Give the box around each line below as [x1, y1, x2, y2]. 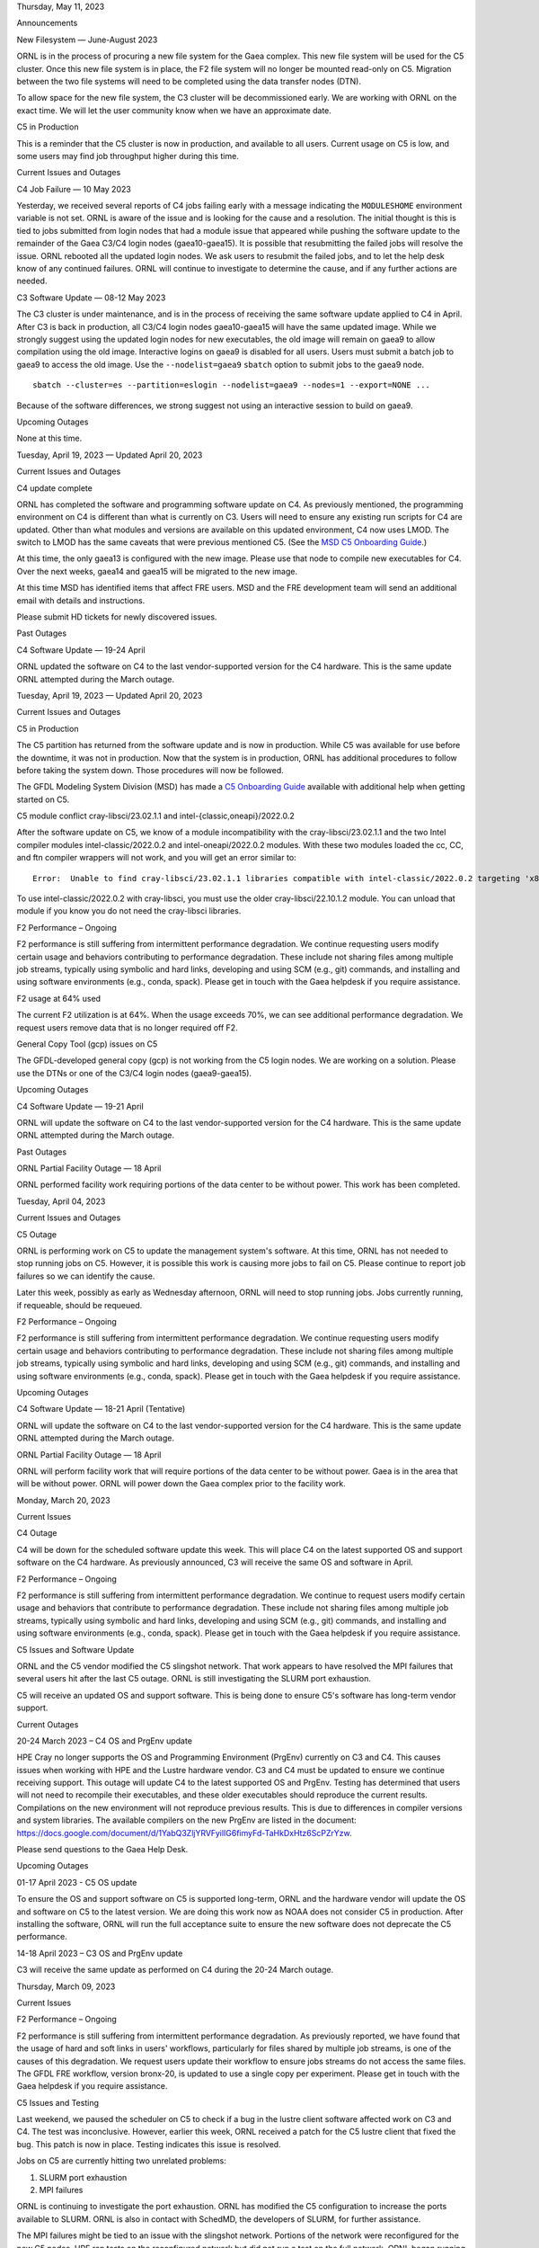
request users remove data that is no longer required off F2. [16, 1021, 238, 1033]
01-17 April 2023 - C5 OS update [16, 1877, 137, 1887]
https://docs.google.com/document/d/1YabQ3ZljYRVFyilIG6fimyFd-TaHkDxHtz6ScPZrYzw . [16, 1827, 352, 1838]
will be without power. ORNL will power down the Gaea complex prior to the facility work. [16, 1478, 346, 1489]
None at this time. [16, 433, 83, 444]
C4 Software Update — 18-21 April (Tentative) [16, 1404, 186, 1414]
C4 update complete [16, 482, 93, 494]
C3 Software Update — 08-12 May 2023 [16, 292, 166, 303]
